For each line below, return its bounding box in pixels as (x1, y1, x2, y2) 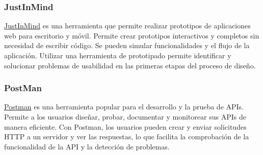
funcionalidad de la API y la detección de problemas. (4, 141, 170, 151)
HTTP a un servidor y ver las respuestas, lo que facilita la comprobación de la (4, 131, 249, 142)
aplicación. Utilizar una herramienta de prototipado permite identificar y (4, 50, 231, 60)
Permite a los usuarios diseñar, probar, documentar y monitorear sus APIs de (4, 111, 246, 122)
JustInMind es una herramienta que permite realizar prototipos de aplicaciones (4, 20, 251, 31)
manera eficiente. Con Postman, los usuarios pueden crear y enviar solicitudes (4, 121, 247, 132)
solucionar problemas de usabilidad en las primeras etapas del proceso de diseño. (4, 60, 256, 70)
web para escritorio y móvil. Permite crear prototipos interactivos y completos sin (4, 30, 259, 41)
